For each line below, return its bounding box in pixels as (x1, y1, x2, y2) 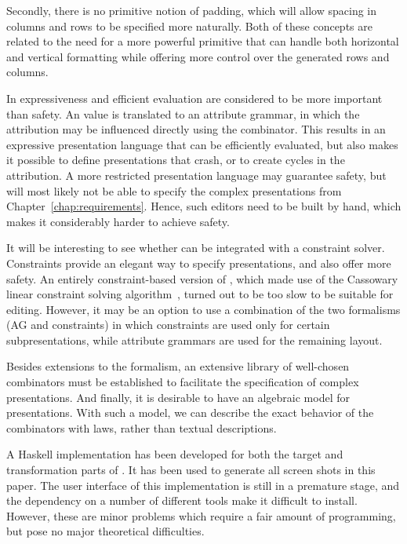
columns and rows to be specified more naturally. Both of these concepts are (6, 17, 372, 34)
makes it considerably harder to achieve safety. (6, 213, 230, 229)
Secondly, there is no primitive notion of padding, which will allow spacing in (6, 2, 377, 18)
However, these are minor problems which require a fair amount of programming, (6, 507, 396, 524)
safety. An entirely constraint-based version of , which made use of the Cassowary (6, 270, 398, 287)
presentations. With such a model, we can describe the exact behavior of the (6, 404, 374, 421)
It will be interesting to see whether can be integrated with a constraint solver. (6, 239, 385, 256)
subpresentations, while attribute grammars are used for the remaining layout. (6, 331, 383, 348)
